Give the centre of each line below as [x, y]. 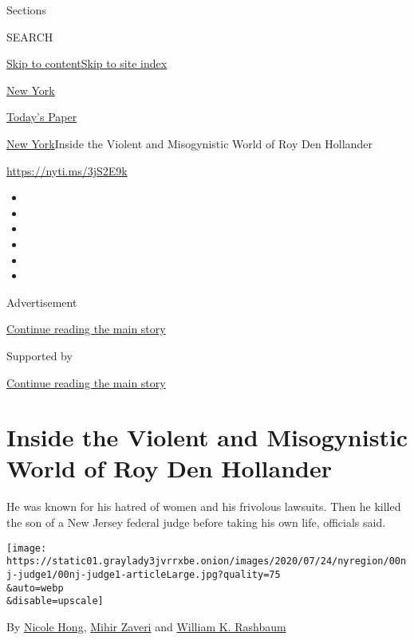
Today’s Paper [42, 117]
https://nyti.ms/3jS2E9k [67, 170]
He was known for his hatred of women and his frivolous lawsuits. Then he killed [204, 507]
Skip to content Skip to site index [87, 63]
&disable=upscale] [55, 601]
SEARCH [30, 36]
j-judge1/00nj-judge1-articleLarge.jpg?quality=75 [144, 574]
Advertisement [42, 302]
